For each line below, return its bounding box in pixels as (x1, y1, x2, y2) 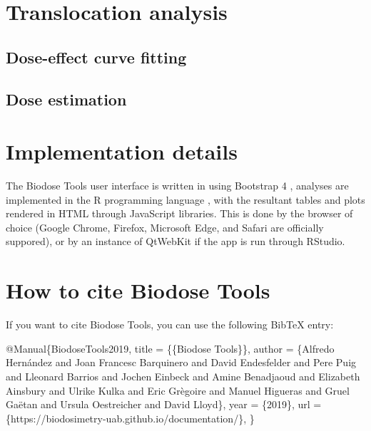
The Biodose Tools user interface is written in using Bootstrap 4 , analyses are (6, 178, 349, 193)
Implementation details (6, 137, 238, 166)
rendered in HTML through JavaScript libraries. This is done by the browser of (6, 206, 353, 221)
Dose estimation (6, 88, 127, 110)
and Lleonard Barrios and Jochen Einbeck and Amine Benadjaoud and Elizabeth (6, 368, 360, 383)
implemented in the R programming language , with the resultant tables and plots (6, 192, 365, 207)
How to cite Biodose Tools (6, 276, 270, 305)
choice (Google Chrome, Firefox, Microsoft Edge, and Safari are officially (6, 219, 324, 234)
